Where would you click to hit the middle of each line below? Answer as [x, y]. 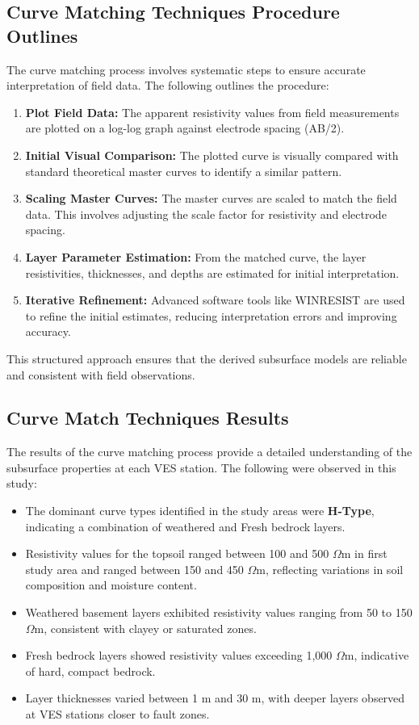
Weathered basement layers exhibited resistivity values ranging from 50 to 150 [219, 612]
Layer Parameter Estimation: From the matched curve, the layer [196, 256]
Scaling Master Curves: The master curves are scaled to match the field [211, 198]
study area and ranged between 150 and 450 [134, 569]
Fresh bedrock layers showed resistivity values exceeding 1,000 [179, 655]
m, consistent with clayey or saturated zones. [145, 628]
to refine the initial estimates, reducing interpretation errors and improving [211, 315]
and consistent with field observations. [101, 374]
